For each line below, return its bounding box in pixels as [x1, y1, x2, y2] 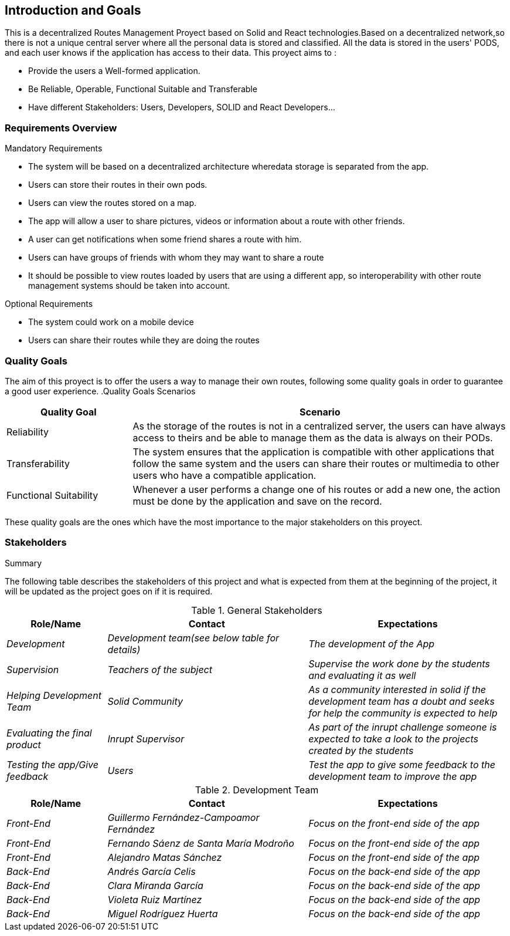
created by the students [308, 744, 414, 756]
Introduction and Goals [5, 3, 141, 18]
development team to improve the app [308, 770, 477, 782]
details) [107, 643, 141, 655]
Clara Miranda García [107, 879, 203, 891]
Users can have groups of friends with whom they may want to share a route [28, 252, 324, 263]
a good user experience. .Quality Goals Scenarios [5, 386, 196, 396]
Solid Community [107, 695, 183, 707]
